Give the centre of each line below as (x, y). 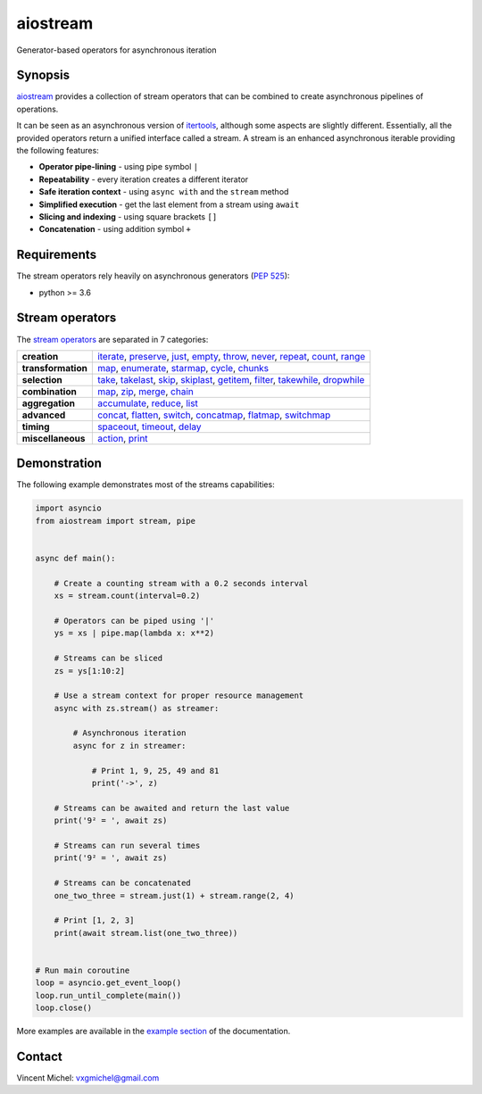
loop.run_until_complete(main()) (108, 995)
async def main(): (75, 559)
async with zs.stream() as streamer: (137, 708)
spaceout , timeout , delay (149, 427)
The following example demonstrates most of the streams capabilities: (146, 485)
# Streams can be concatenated (122, 883)
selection (42, 379)
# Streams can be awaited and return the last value (172, 808)
